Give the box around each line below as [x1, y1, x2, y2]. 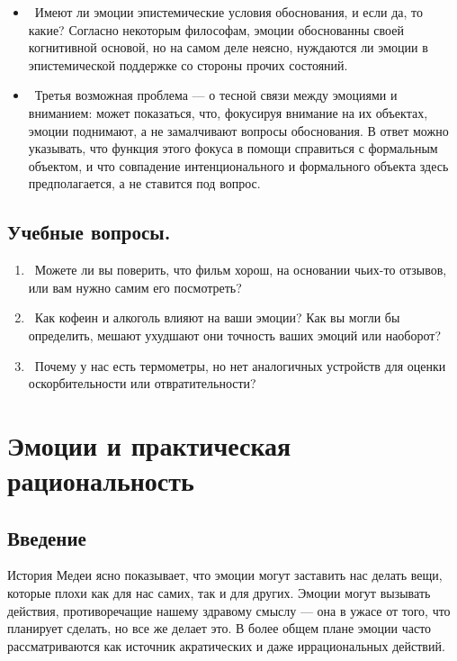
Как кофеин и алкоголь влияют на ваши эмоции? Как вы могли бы [34, 308, 400, 327]
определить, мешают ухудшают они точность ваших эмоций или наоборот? [28, 325, 442, 344]
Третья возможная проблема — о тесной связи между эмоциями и [34, 86, 398, 104]
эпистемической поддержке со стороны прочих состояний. [28, 55, 348, 74]
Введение [7, 523, 86, 551]
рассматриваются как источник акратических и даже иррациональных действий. [7, 636, 445, 655]
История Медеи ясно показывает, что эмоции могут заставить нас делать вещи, [7, 566, 443, 584]
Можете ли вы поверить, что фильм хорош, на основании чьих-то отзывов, [34, 260, 447, 279]
